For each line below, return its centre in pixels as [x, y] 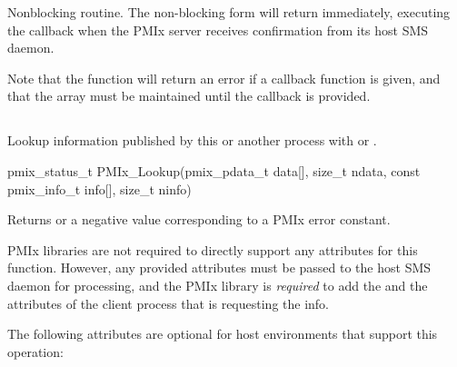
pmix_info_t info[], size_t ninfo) [99, 188]
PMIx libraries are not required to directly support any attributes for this [213, 249]
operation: [35, 351]
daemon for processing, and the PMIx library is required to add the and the [218, 285]
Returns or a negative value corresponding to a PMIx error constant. [199, 219]
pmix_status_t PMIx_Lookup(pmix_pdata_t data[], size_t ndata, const [214, 170]
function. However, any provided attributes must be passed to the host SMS [219, 268]
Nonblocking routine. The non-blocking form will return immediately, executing [229, 12]
